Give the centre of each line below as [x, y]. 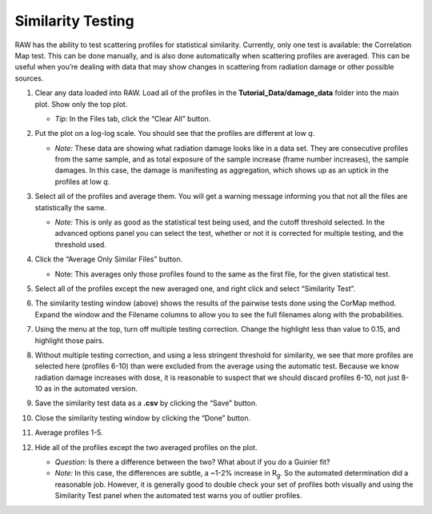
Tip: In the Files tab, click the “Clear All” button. [133, 118]
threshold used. [81, 245]
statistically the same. [71, 207]
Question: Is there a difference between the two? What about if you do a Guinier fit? [192, 462]
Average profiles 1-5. [69, 432]
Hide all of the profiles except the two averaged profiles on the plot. [146, 447]
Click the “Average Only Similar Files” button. [109, 259]
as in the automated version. [91, 388]
